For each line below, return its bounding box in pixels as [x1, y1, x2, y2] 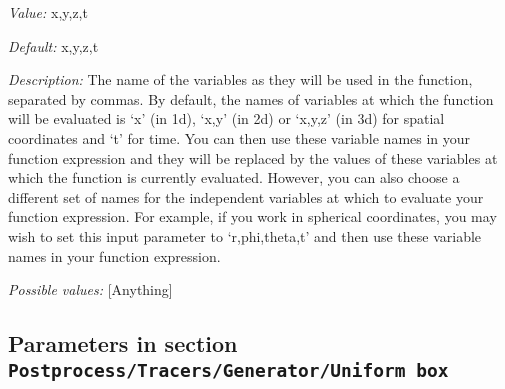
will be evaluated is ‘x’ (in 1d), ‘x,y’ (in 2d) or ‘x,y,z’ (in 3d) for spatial [8, 108, 445, 129]
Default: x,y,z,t [8, 35, 99, 56]
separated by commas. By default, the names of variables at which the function [8, 88, 494, 109]
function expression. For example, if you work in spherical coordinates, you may [8, 206, 497, 227]
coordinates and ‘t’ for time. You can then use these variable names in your [8, 127, 471, 148]
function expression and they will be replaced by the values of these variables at [8, 147, 498, 168]
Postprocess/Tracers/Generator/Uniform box [8, 359, 449, 381]
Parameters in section [8, 328, 238, 359]
